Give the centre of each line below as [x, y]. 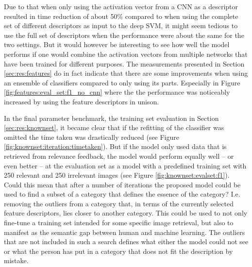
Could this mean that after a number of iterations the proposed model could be [122, 184]
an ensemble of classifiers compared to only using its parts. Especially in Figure [122, 82]
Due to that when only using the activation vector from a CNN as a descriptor [121, 6]
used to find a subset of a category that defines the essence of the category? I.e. [122, 194]
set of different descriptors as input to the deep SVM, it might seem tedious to [121, 25]
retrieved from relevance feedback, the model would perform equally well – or [119, 156]
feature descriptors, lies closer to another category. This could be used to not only [126, 213]
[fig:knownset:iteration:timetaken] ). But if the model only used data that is [115, 146]
